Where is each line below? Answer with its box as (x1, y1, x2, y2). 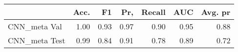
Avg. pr (201, 6, 231, 17)
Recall (141, 6, 166, 17)
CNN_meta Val (8, 21, 62, 32)
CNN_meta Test (8, 35, 65, 46)
